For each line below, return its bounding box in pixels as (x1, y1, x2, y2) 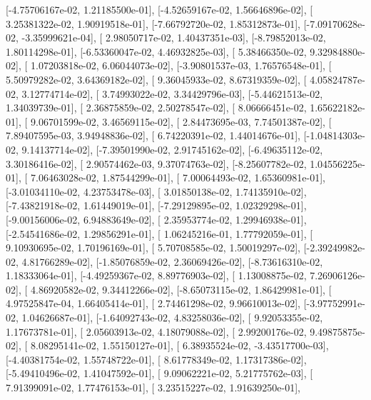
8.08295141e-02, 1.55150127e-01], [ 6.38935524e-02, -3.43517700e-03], (30, 338, 329, 353)
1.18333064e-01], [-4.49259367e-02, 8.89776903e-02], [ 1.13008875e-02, (6, 268, 307, 283)
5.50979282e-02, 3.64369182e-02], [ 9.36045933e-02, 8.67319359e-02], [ (6, 71, 307, 86)
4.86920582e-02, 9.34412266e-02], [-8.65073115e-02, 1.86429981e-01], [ (30, 281, 332, 296)
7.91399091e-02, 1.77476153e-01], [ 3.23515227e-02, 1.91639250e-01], (6, 380, 300, 395)
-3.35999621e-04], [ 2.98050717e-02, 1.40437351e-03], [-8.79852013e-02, (21, 30, 326, 45)
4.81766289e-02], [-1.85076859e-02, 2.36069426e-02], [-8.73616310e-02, (21, 254, 323, 269)
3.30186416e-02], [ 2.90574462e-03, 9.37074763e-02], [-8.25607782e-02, (6, 156, 307, 171)
